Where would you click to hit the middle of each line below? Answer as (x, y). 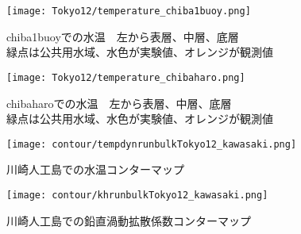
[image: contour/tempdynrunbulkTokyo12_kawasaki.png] (152, 144)
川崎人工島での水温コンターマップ (95, 169)
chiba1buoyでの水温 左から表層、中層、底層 (123, 36)
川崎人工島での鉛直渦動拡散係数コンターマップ (129, 220)
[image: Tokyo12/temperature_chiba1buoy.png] (129, 11)
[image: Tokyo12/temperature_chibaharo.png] (126, 77)
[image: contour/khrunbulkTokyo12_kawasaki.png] (137, 195)
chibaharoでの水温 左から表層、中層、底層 (119, 103)
